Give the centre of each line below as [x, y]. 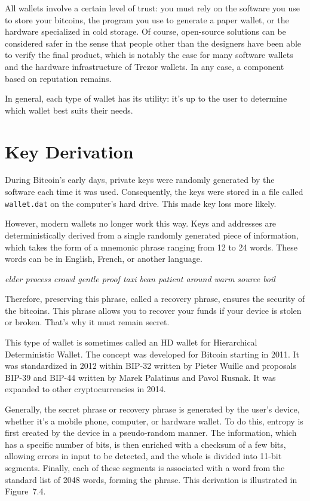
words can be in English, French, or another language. [104, 259]
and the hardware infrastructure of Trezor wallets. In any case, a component [145, 66]
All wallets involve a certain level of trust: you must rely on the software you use [152, 8]
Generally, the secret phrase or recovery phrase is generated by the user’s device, [152, 409]
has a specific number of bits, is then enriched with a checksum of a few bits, [145, 444]
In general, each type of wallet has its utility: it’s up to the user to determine [146, 98]
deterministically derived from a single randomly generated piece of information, [152, 235]
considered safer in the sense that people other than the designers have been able [153, 43]
